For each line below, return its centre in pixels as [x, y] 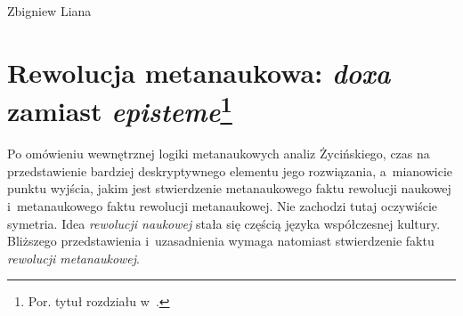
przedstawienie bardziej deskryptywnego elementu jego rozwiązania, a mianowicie [230, 170]
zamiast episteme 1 [120, 109]
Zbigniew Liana [49, 11]
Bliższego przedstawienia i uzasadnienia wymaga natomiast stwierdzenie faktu [221, 241]
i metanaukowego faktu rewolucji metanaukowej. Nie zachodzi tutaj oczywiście [223, 206]
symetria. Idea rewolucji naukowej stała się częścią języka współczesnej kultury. [224, 223]
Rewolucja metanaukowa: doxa [199, 72]
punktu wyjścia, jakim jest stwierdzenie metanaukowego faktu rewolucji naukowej [229, 188]
